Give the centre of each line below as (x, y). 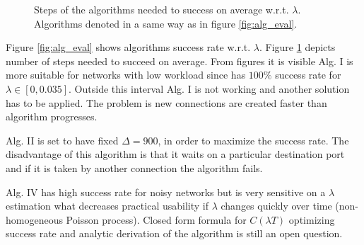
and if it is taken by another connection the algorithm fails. (134, 167)
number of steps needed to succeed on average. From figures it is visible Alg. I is (180, 61)
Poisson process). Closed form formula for (156, 219)
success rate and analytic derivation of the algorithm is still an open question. (174, 233)
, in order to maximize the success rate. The (253, 140)
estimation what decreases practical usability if (107, 206)
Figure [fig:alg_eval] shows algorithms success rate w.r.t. (128, 47)
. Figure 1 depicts (297, 47)
